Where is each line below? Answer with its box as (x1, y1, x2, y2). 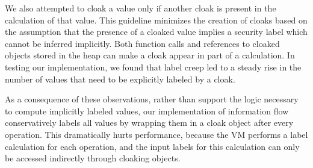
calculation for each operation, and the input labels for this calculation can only (5, 140, 300, 152)
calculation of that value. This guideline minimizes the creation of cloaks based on (5, 13, 308, 26)
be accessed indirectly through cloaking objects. (5, 152, 181, 164)
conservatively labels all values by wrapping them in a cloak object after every (5, 116, 294, 129)
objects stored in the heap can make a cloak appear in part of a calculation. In (5, 49, 295, 61)
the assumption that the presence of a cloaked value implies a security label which (5, 25, 308, 38)
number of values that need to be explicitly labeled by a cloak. (5, 72, 235, 85)
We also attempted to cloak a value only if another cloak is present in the (5, 2, 276, 14)
